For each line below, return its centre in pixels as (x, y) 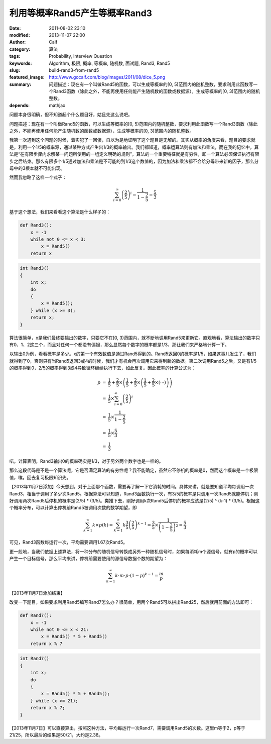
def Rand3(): (36, 225)
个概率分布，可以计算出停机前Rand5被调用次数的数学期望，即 (73, 508)
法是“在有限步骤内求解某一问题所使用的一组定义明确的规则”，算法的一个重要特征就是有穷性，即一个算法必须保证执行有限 (134, 154)
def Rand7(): (36, 616)
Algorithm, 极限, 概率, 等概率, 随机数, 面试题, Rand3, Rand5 (109, 63)
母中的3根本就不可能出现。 (37, 168)
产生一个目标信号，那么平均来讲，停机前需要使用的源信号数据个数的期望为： (88, 558)
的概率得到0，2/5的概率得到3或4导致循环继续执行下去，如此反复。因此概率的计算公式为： (103, 368)
